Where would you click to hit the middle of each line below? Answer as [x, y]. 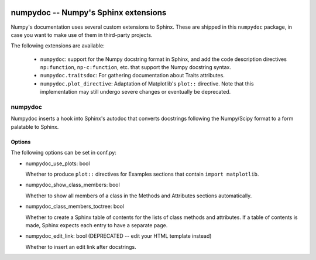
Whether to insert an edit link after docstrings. [81, 247]
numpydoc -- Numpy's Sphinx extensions [89, 13]
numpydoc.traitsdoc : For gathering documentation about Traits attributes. [132, 76]
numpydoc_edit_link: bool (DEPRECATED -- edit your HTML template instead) [118, 236]
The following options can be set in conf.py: [63, 153]
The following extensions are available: [58, 46]
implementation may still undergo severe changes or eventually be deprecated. [135, 92]
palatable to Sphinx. [35, 126]
